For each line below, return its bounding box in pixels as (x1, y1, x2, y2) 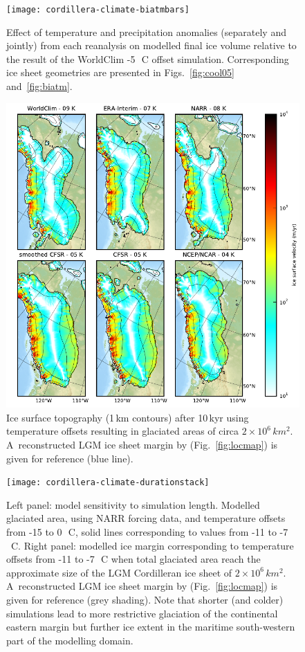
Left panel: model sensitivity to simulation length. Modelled (6, 497, 260, 511)
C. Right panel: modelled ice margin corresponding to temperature (10, 538, 294, 552)
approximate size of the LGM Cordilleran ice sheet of (6, 565, 232, 579)
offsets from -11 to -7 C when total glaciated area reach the (6, 552, 261, 566)
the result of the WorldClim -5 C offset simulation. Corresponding (6, 51, 289, 66)
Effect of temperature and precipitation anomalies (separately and (6, 24, 286, 39)
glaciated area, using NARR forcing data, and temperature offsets (6, 511, 286, 525)
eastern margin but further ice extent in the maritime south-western (6, 619, 295, 634)
